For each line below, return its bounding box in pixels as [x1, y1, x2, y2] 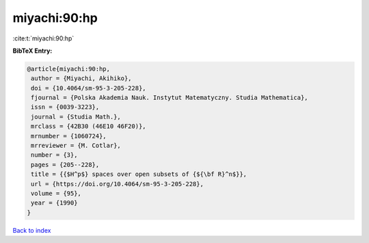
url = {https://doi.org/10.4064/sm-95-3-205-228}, [31, 180, 204, 188]
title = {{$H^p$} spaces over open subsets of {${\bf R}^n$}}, [31, 170, 247, 178]
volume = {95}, [31, 190, 82, 197]
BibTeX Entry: [12, 47, 53, 55]
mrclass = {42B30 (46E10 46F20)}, [31, 123, 146, 130]
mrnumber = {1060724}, [31, 132, 107, 140]
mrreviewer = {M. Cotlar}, [31, 142, 121, 150]
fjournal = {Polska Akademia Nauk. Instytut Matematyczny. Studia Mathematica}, [31, 94, 309, 102]
